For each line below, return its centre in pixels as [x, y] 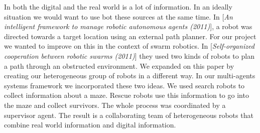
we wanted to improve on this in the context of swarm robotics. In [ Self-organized [129, 46]
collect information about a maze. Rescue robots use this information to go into [126, 95]
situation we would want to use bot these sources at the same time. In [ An [118, 16]
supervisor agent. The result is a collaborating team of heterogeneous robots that [129, 115]
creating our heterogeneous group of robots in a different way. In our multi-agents [130, 76]
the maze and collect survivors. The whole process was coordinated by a [115, 105]
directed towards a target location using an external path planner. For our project [130, 36]
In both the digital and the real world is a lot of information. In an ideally [118, 7]
